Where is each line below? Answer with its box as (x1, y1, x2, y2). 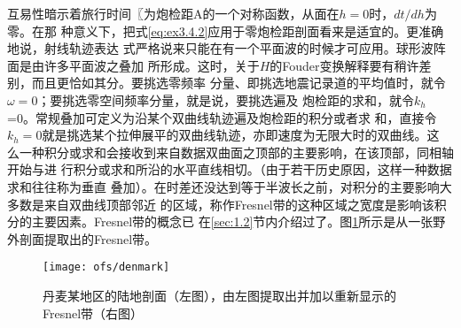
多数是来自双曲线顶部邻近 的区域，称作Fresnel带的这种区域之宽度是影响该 (7, 195, 434, 213)
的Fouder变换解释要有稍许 (270, 56, 419, 74)
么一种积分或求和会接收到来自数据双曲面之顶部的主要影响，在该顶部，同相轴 (7, 142, 454, 161)
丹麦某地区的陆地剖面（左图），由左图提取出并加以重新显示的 (43, 286, 396, 304)
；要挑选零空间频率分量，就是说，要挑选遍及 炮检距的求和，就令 (37, 90, 415, 109)
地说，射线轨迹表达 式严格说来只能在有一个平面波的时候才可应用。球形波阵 (7, 39, 446, 57)
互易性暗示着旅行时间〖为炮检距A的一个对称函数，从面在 (7, 4, 340, 22)
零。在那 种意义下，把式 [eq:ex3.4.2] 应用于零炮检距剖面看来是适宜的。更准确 (7, 21, 444, 40)
